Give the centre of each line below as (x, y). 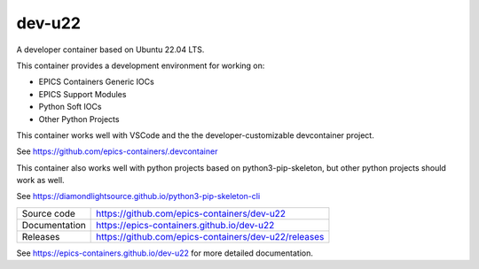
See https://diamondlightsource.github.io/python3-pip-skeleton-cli (138, 196)
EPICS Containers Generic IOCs (96, 82)
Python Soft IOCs (70, 107)
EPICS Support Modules (82, 94)
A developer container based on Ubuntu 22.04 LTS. (110, 50)
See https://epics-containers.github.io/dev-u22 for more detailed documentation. (165, 253)
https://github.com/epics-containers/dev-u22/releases (210, 236)
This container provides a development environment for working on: (141, 65)
